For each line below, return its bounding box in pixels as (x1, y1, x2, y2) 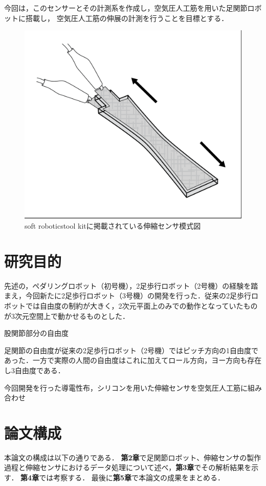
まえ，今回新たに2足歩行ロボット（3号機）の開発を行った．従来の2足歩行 (4, 290, 251, 301)
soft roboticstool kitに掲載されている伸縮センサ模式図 (25, 220, 201, 231)
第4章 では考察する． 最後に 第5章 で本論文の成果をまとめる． (20, 472, 225, 483)
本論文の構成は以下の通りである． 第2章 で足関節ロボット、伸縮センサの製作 (4, 452, 261, 462)
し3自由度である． (4, 364, 65, 375)
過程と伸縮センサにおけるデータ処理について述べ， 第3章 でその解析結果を (4, 462, 252, 473)
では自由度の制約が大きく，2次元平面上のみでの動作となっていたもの (25, 300, 258, 311)
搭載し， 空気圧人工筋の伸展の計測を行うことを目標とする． (25, 12, 229, 23)
